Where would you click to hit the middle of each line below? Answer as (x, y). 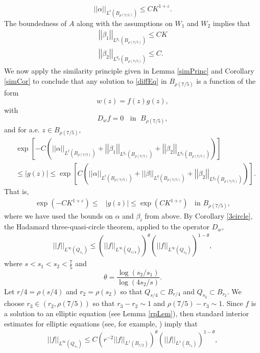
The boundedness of (36, 23)
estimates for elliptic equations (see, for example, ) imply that (101, 323)
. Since (233, 303)
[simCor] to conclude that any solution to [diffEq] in (86, 80)
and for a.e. (22, 130)
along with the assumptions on (125, 23)
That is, (17, 191)
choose (14, 303)
